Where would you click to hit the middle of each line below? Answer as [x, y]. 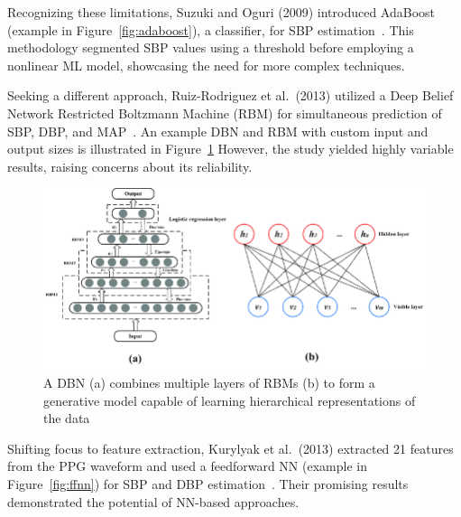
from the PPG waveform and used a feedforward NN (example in [187, 466]
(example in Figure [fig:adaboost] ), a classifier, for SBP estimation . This [211, 29]
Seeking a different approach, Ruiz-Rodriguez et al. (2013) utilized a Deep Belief [230, 95]
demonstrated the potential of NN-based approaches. [153, 501]
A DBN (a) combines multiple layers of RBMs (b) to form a [209, 382]
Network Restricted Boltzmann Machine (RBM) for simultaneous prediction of [225, 113]
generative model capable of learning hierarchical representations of [230, 400]
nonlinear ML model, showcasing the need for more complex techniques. [206, 65]
